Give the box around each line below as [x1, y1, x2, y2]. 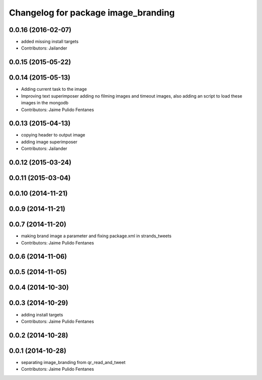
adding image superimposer [21, 139, 78, 145]
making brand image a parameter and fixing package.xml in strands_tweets [21, 233, 172, 239]
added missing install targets [21, 39, 79, 45]
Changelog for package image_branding [9, 7, 175, 18]
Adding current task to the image [21, 86, 87, 92]
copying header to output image [21, 132, 85, 138]
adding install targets [21, 312, 63, 317]
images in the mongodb [21, 100, 69, 106]
